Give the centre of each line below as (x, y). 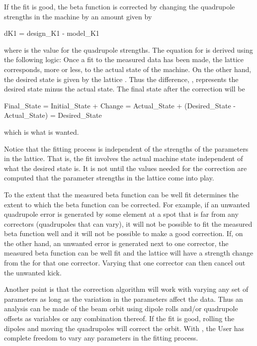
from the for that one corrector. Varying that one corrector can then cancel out (125, 263)
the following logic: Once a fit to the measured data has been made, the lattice (124, 59)
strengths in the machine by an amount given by (78, 16)
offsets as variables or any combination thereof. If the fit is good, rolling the (119, 318)
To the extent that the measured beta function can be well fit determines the (121, 194)
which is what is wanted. (42, 131)
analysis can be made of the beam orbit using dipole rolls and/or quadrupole (121, 308)
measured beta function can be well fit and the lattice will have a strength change (129, 253)
